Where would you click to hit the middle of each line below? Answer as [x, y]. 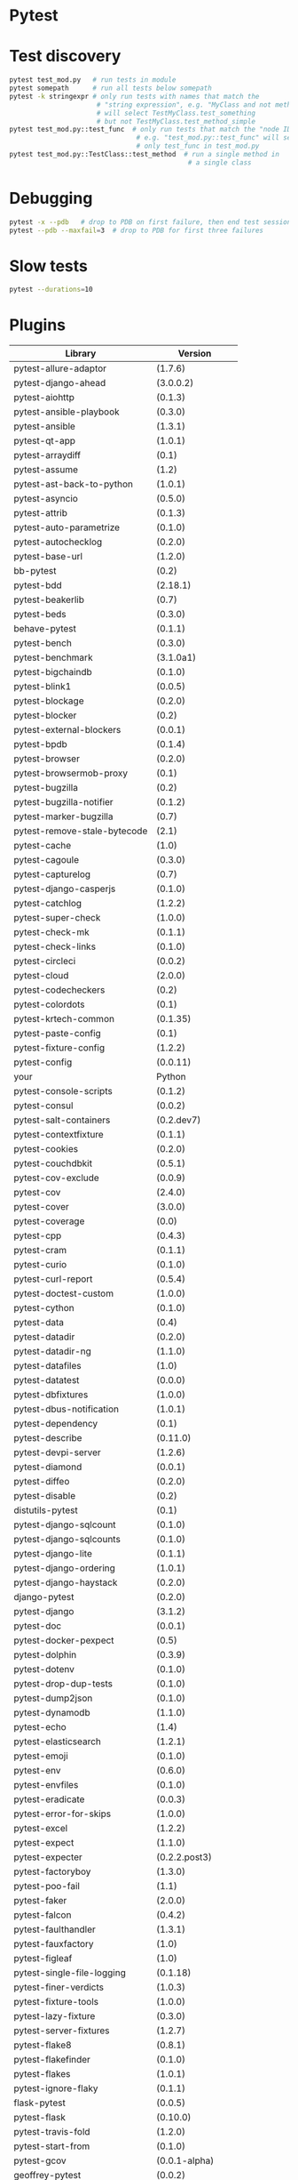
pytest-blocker [45, 715]
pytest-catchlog [48, 904]
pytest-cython [44, 1308]
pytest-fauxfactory [54, 1944]
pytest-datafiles [47, 1366]
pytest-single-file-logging [70, 1973]
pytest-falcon [43, 1915]
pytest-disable [45, 1496]
